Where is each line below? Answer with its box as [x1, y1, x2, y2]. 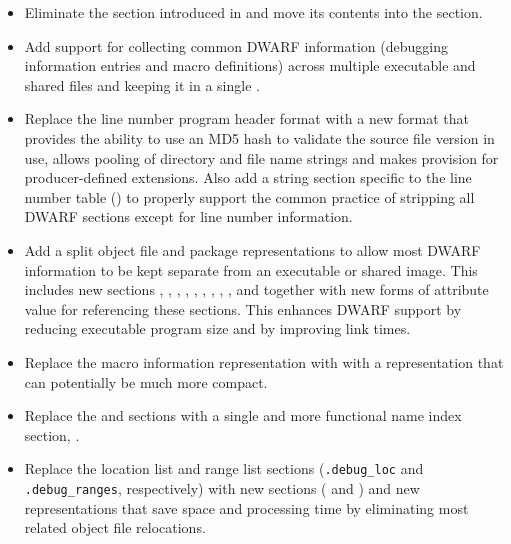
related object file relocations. [24, 517, 206, 538]
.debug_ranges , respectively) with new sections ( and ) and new [24, 477, 420, 498]
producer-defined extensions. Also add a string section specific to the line [24, 167, 472, 188]
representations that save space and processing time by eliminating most [24, 497, 469, 518]
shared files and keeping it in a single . [24, 74, 260, 95]
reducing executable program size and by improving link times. [24, 318, 411, 339]
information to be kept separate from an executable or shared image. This [24, 259, 478, 280]
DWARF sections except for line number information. [24, 206, 353, 227]
